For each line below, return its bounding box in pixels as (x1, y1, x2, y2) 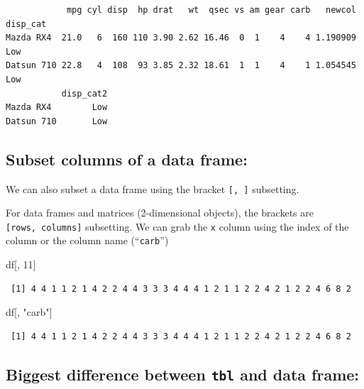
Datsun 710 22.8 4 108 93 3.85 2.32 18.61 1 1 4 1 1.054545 (6, 60, 356, 71)
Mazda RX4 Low (6, 102, 108, 113)
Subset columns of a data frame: (6, 148, 248, 170)
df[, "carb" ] (6, 305, 53, 319)
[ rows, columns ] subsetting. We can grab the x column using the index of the (6, 219, 349, 234)
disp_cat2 (61, 88, 108, 99)
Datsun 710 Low (6, 116, 108, 126)
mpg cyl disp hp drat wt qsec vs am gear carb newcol (66, 5, 356, 15)
